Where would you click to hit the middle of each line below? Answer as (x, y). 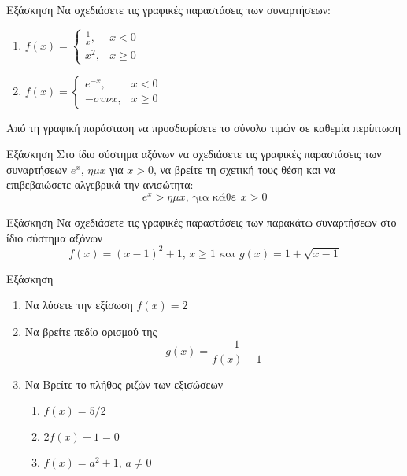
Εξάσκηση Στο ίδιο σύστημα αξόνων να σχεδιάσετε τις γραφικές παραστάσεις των (194, 154)
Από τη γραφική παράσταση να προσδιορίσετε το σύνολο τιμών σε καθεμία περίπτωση (203, 127)
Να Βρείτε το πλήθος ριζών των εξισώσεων (124, 384)
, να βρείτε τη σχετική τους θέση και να (244, 169)
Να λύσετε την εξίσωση (79, 305)
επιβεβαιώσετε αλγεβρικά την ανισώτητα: (100, 184)
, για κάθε (211, 198)
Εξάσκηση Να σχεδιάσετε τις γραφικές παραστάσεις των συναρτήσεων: (168, 9)
